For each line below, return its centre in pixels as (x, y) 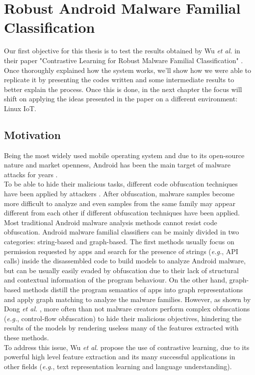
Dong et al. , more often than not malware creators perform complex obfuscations (127, 309)
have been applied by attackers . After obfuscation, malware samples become (119, 194)
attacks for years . (31, 174)
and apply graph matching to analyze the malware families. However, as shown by (127, 299)
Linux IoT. (20, 108)
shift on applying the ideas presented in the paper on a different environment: (121, 99)
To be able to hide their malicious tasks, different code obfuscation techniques (121, 184)
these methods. (26, 337)
